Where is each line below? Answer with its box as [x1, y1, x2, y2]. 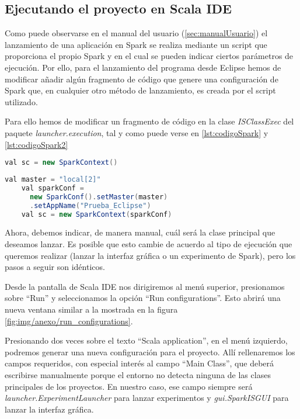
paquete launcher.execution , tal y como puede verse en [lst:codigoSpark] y [5, 126, 268, 138]
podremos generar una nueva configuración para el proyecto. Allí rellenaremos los [5, 345, 295, 358]
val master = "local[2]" [5, 175, 101, 184]
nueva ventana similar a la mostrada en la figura [5, 303, 178, 315]
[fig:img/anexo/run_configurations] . [5, 314, 133, 327]
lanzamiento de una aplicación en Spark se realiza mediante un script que [5, 38, 267, 50]
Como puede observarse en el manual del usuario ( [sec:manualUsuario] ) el [5, 27, 268, 39]
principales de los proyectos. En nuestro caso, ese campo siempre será [5, 380, 253, 392]
